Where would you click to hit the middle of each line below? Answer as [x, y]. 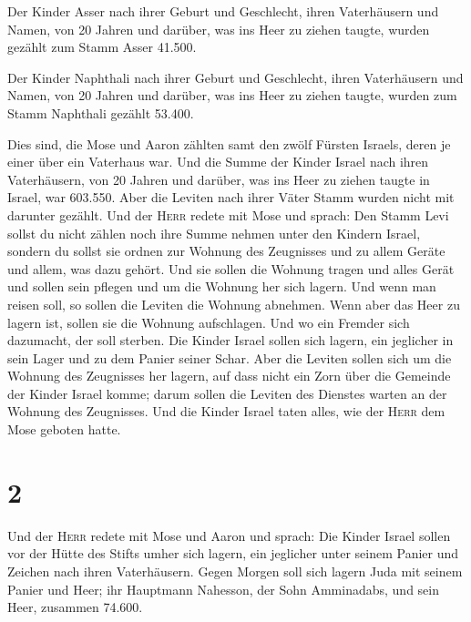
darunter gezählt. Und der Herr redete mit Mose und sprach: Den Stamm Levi [228, 214]
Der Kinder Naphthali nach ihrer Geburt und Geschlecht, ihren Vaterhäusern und [235, 77]
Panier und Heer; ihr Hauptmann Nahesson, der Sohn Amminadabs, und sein [223, 589]
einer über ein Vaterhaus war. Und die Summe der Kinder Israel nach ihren [218, 162]
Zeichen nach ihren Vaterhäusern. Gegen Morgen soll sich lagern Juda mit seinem [235, 571]
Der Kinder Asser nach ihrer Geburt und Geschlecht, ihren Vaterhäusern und [223, 11]
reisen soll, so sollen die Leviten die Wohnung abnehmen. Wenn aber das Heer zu [234, 304]
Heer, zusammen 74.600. [75, 607]
